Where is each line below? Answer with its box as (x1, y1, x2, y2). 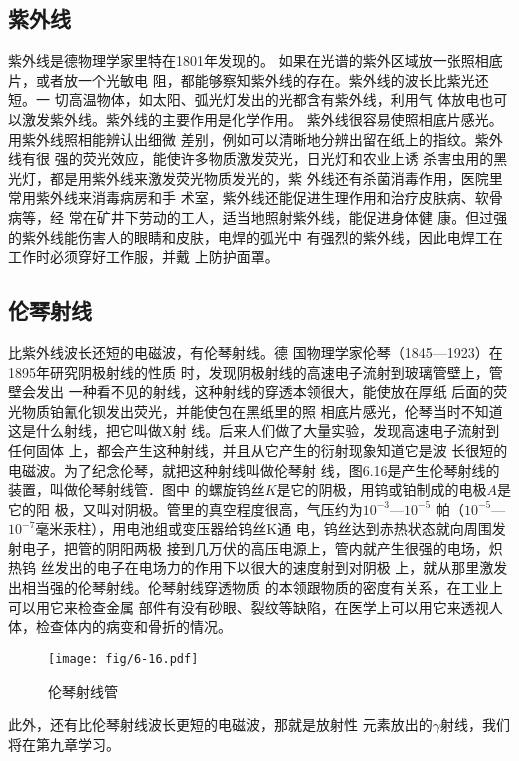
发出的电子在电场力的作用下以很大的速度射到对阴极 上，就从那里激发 (54, 557, 508, 578)
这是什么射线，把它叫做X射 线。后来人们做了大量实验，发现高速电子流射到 (8, 420, 500, 441)
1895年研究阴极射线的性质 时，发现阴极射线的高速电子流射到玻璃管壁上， (8, 361, 489, 382)
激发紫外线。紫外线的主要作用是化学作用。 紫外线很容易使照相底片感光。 (21, 108, 503, 129)
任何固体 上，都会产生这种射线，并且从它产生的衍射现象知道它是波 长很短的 (8, 439, 508, 460)
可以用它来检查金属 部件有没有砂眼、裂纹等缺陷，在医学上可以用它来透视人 (8, 596, 503, 617)
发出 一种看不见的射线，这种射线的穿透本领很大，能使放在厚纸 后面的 (35, 381, 494, 402)
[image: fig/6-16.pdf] (48, 651, 199, 666)
